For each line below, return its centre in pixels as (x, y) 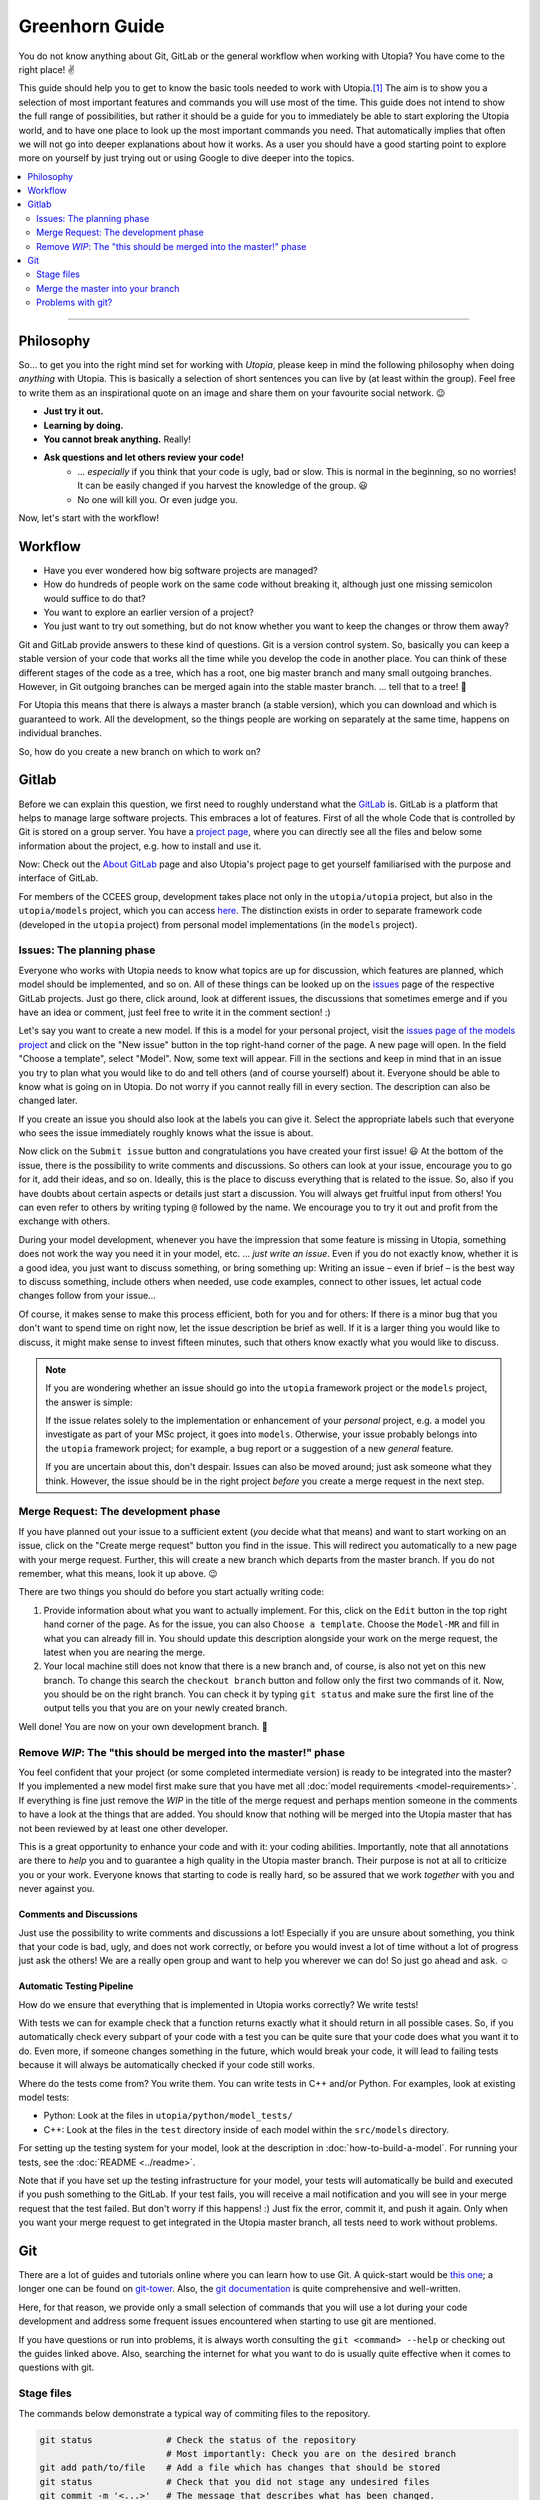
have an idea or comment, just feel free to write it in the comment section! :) (174, 1012)
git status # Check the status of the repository (198, 2439)
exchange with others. (64, 1221)
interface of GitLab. (58, 878)
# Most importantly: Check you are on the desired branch (311, 2453)
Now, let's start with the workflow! (89, 518)
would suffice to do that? (94, 598)
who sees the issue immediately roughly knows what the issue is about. (166, 1133)
